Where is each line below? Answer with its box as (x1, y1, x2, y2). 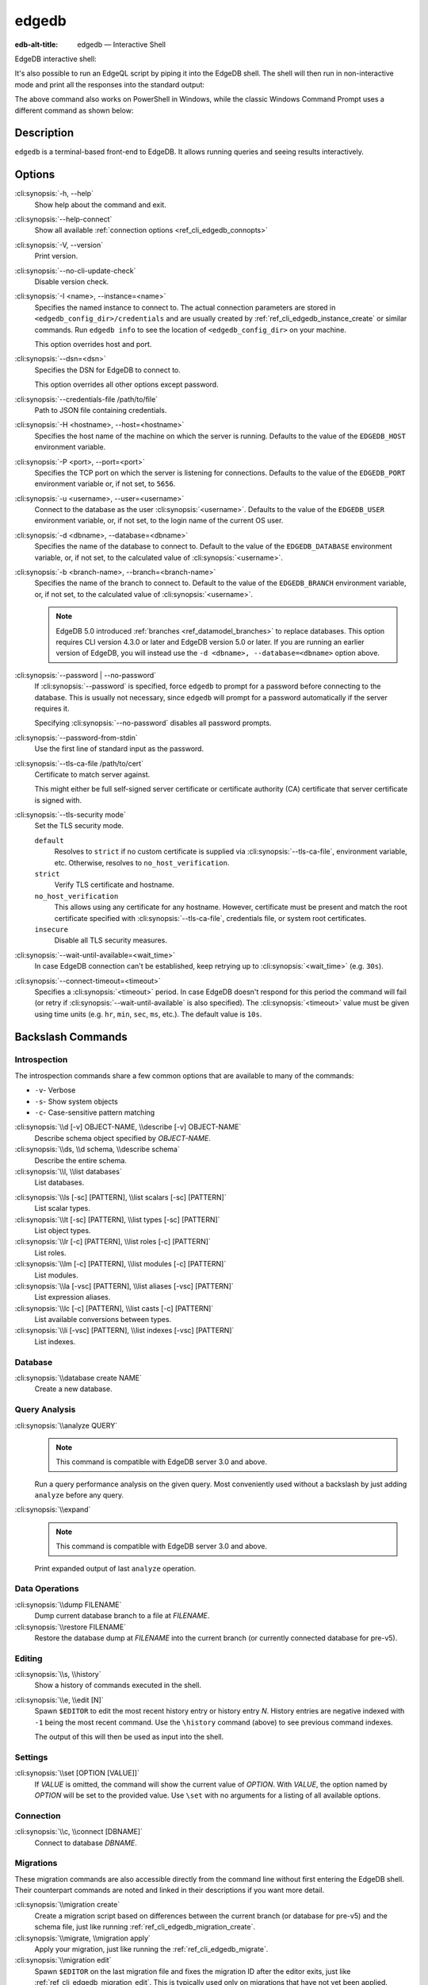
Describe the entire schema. (34, 1155, 127, 1165)
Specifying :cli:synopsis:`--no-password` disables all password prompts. (34, 719, 272, 728)
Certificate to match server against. (34, 769, 151, 779)
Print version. (34, 251, 78, 261)
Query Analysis (14, 1404, 76, 1415)
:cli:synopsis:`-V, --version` (14, 240, 103, 249)
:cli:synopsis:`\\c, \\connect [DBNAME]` (14, 1827, 143, 1837)
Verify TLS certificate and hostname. (54, 880, 174, 889)
